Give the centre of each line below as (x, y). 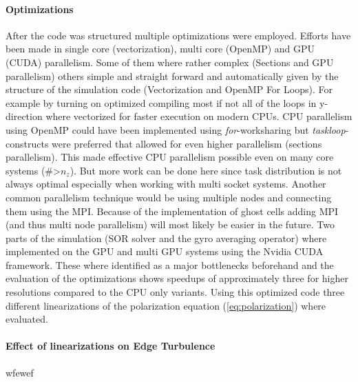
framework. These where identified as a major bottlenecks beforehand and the (170, 264)
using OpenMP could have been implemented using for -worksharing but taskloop (176, 129)
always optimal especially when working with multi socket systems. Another (166, 184)
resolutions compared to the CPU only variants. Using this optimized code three (175, 292)
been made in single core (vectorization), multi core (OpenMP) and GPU (160, 49)
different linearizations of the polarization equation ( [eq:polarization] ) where (166, 305)
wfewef (20, 372)
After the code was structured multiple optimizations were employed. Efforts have (178, 35)
